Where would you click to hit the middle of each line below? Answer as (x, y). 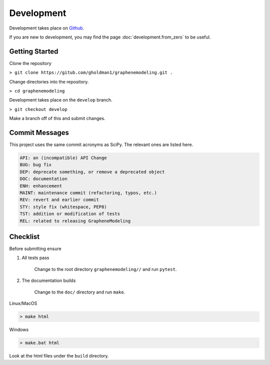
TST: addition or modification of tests (70, 214)
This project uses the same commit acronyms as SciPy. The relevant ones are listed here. (101, 144)
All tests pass (35, 258)
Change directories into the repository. (49, 81)
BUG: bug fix (36, 165)
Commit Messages (39, 133)
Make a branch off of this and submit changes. (57, 118)
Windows (19, 329)
